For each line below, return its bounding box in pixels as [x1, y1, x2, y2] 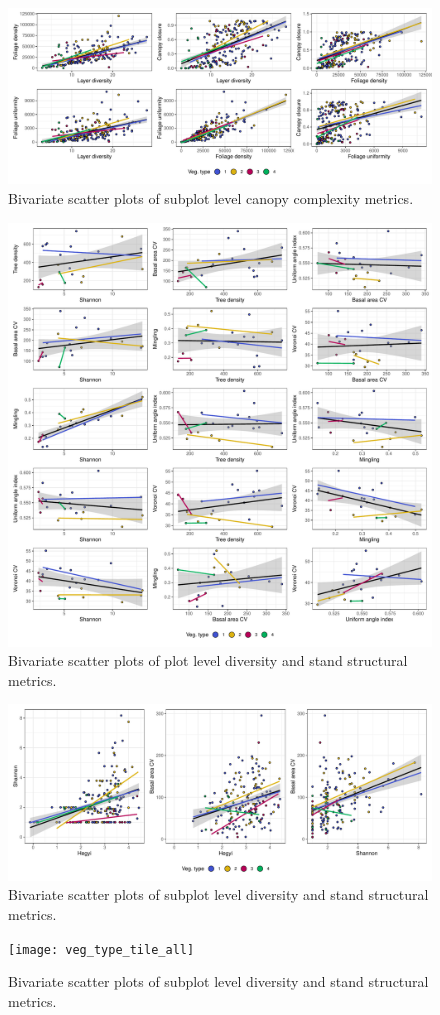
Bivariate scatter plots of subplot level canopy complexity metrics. [8, 187, 414, 208]
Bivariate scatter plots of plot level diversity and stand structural [8, 650, 408, 671]
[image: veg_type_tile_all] [8, 942, 195, 957]
